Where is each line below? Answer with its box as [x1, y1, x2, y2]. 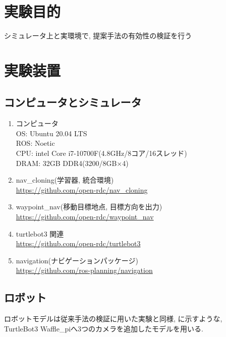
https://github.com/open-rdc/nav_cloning [16, 184, 148, 195]
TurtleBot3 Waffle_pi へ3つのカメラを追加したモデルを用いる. [4, 323, 203, 333]
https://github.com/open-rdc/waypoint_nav [16, 211, 154, 222]
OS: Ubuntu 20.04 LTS [16, 128, 87, 138]
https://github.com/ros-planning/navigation [16, 265, 153, 275]
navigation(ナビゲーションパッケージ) [16, 255, 138, 265]
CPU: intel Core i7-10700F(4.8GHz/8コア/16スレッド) [16, 148, 187, 158]
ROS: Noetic [16, 138, 55, 148]
